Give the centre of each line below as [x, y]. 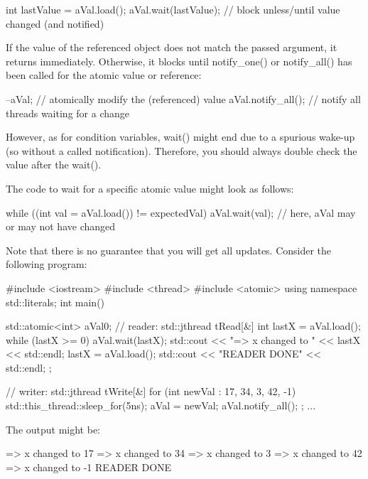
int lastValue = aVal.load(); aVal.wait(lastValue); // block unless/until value [173, 9]
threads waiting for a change [67, 113]
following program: [47, 264]
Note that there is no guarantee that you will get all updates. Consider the [169, 250]
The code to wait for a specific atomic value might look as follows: [150, 188]
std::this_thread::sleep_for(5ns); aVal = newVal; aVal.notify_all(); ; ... [161, 405]
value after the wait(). [54, 165]
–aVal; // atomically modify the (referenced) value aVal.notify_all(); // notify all [183, 98]
